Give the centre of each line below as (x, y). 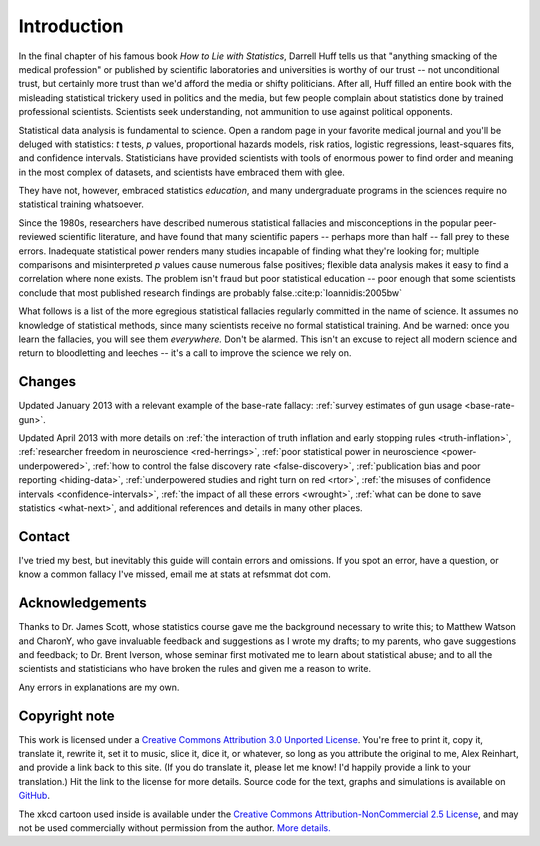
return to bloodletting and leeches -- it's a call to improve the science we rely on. (185, 353)
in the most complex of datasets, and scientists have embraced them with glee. (181, 172)
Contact (44, 536)
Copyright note (66, 715)
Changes (47, 381)
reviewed (37, 237)
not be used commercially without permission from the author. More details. (174, 828)
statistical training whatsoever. (81, 204)
